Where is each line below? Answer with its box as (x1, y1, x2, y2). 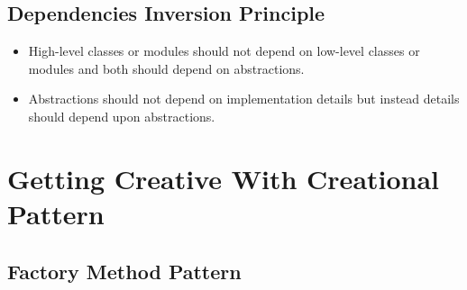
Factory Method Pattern (7, 257, 242, 285)
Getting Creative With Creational (7, 159, 440, 196)
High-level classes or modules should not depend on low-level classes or (28, 41, 420, 60)
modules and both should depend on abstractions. (28, 59, 305, 77)
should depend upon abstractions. (28, 106, 215, 125)
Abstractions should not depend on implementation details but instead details (28, 89, 460, 108)
